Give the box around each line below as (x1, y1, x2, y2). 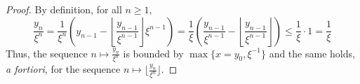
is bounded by (123, 45, 184, 60)
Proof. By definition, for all (6, 2, 122, 16)
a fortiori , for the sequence (6, 62, 121, 76)
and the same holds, (269, 45, 355, 60)
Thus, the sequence (6, 45, 88, 60)
